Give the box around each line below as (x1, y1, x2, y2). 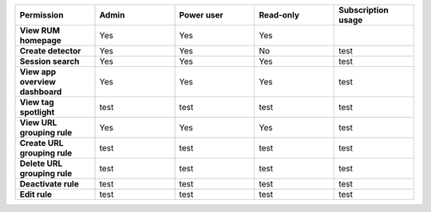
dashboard (19, 86, 62, 97)
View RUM (19, 25, 60, 36)
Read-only (259, 10, 299, 20)
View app (19, 66, 57, 77)
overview (19, 77, 56, 87)
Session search (19, 56, 80, 67)
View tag (19, 96, 55, 108)
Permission (19, 10, 64, 20)
